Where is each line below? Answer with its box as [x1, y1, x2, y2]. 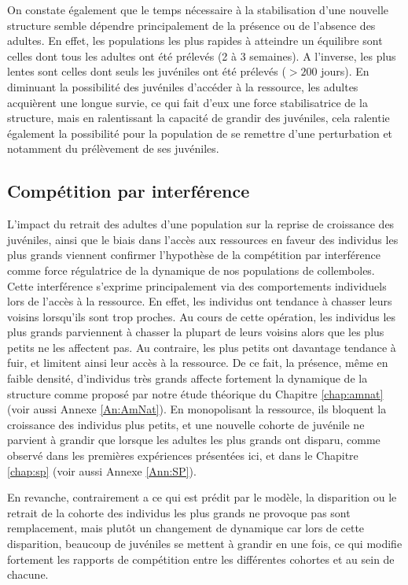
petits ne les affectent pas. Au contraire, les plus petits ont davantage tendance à [7, 339, 396, 355]
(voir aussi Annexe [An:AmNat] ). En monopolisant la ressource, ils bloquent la [7, 401, 387, 417]
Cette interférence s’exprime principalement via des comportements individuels [7, 277, 387, 294]
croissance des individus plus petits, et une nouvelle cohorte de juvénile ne [7, 416, 365, 432]
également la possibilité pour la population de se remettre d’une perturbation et [7, 124, 393, 141]
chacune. [7, 566, 49, 583]
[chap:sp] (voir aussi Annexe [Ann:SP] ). [7, 462, 197, 479]
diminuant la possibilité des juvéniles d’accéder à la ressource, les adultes [7, 78, 358, 94]
